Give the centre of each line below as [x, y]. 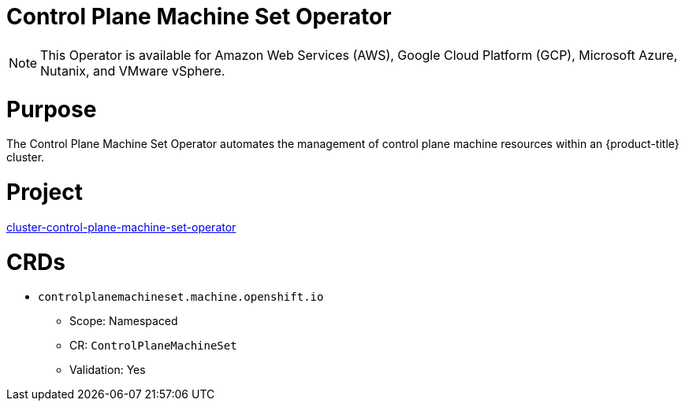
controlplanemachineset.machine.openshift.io [181, 297]
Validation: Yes [108, 370]
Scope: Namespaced [124, 321]
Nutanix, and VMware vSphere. [133, 70]
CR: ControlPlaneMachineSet [153, 346]
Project [45, 192]
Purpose [52, 109]
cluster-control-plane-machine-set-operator [121, 227]
